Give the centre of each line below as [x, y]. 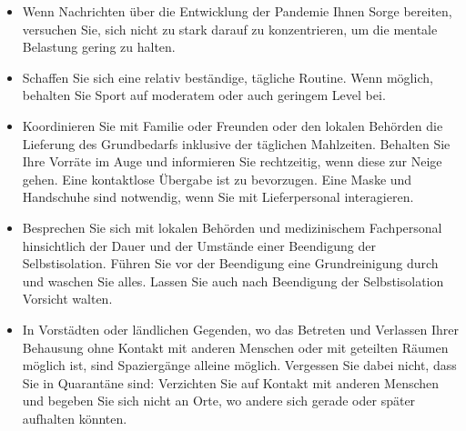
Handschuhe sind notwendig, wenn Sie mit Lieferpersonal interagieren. [218, 197]
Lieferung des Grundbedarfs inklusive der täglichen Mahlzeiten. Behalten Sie [236, 143]
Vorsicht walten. [67, 299]
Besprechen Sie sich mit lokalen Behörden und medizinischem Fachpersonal [232, 227]
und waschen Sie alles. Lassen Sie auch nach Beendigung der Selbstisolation [233, 281]
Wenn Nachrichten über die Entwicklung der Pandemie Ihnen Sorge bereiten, [237, 11]
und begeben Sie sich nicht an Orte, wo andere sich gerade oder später [219, 401]
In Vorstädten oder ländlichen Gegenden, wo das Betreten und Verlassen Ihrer [240, 329]
